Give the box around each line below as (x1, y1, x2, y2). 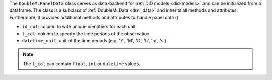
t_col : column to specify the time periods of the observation (22, 30, 150, 37)
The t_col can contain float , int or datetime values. (23, 60, 141, 67)
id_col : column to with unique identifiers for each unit (22, 24, 136, 30)
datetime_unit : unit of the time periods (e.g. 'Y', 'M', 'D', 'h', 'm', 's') (22, 37, 167, 43)
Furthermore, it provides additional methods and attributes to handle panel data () (9, 14, 179, 20)
